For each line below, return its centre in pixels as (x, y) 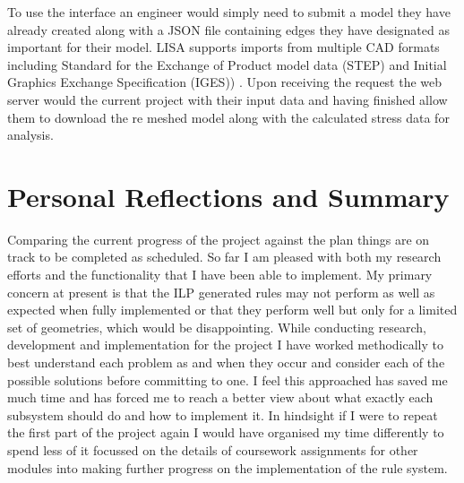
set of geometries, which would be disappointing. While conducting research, (217, 327)
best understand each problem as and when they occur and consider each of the (226, 362)
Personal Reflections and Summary (228, 196)
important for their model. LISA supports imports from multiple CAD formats (223, 47)
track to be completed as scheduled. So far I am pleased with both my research (224, 257)
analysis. (30, 135)
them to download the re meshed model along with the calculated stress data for (228, 117)
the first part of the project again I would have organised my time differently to (226, 432)
